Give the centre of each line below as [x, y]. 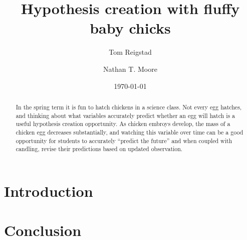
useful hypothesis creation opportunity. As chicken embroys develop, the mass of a [123, 124]
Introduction [49, 191]
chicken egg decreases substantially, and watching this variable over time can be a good [130, 132]
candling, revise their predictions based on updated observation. [99, 149]
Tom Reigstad [130, 52]
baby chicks [130, 28]
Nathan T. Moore [130, 69]
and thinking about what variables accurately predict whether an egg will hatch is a [126, 115]
